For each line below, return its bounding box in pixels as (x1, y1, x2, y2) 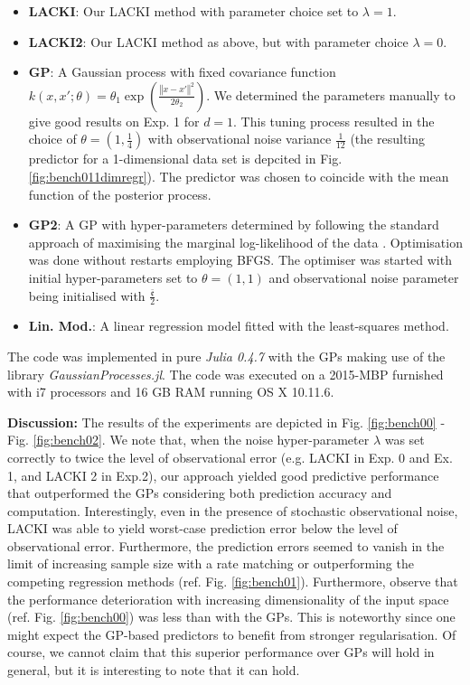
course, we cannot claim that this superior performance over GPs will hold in (7, 643, 435, 662)
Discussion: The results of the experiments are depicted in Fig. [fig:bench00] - (7, 412, 446, 431)
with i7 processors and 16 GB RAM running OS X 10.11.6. (7, 382, 334, 401)
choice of (28, 129, 77, 148)
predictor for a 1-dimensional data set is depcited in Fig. (28, 149, 343, 168)
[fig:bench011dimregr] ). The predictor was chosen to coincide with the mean (28, 166, 449, 185)
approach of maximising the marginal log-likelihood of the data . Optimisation (28, 232, 463, 251)
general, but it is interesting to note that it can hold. (7, 661, 300, 680)
